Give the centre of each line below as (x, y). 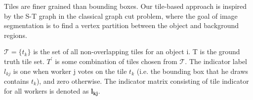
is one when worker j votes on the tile (70, 71)
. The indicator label (216, 61)
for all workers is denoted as (46, 90)
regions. (16, 35)
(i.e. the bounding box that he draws (192, 71)
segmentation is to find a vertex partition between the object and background (122, 25)
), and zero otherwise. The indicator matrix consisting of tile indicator (143, 81)
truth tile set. (24, 61)
